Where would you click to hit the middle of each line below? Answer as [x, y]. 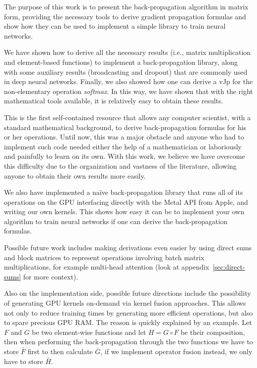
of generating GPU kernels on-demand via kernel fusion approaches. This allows [125, 303]
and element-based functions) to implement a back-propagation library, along [121, 62]
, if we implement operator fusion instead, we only [176, 351]
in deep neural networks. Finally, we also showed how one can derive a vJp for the [128, 81]
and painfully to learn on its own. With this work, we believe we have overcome [125, 156]
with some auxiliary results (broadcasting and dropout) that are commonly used [126, 71]
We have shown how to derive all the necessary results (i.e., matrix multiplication [128, 52]
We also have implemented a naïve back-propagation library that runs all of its [124, 192]
